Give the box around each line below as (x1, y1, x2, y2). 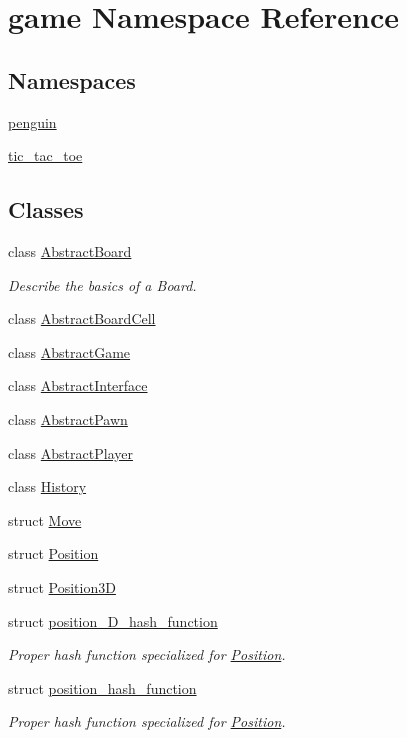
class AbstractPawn (8, 408, 128, 429)
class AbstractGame (8, 341, 131, 362)
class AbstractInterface (8, 375, 148, 396)
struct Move (8, 509, 82, 530)
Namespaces (8, 64, 136, 95)
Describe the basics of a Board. (8, 274, 197, 295)
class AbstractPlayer (8, 442, 133, 463)
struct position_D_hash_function (8, 610, 218, 631)
